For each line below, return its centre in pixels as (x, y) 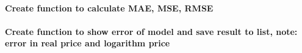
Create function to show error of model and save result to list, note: (151, 31)
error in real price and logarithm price (88, 43)
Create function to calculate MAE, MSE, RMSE (109, 8)
